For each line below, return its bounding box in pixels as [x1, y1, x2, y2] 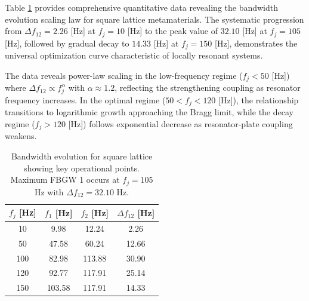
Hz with [34, 185, 64, 198]
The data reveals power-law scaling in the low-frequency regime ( [5, 69, 243, 81]
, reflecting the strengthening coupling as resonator [115, 81, 301, 94]
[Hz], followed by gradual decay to [5, 36, 129, 49]
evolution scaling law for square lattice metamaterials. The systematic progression [5, 13, 304, 25]
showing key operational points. [24, 161, 140, 174]
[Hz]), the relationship [218, 93, 299, 106]
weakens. [5, 130, 37, 142]
